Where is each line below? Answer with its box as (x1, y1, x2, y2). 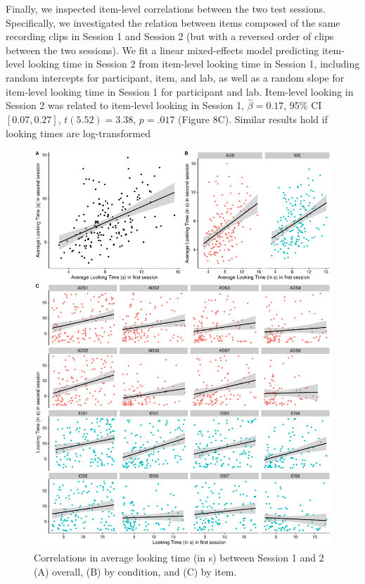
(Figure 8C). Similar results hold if (178, 111, 328, 126)
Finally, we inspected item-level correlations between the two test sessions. (6, 1, 326, 15)
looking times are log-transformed (6, 125, 151, 140)
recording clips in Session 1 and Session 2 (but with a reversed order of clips (6, 29, 334, 44)
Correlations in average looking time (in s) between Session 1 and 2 (34, 550, 324, 565)
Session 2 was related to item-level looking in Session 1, (6, 98, 245, 113)
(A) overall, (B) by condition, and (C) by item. (34, 564, 237, 578)
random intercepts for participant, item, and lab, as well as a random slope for (6, 70, 345, 84)
